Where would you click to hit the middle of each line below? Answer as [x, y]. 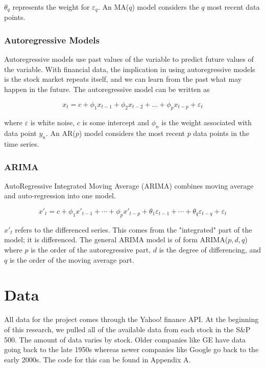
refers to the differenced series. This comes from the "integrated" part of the [134, 229]
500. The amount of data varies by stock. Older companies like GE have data [125, 339]
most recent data [233, 7]
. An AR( [61, 133]
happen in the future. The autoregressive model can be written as [107, 89]
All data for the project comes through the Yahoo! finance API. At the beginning [131, 319]
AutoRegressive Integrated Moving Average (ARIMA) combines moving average [129, 185]
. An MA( [113, 7]
